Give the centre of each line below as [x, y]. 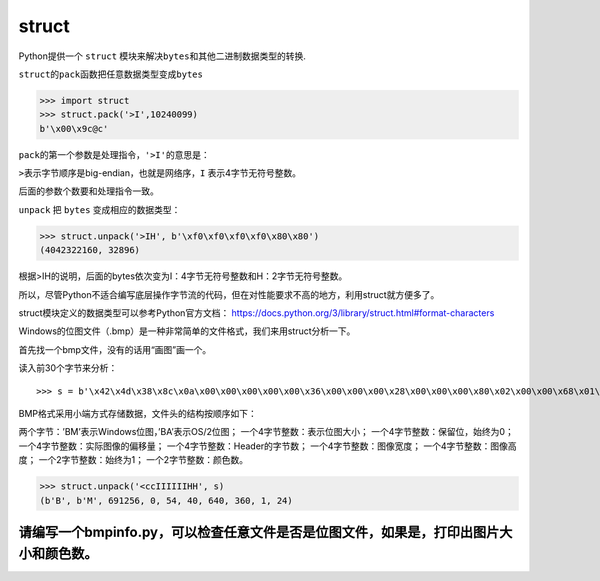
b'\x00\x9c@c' [74, 128]
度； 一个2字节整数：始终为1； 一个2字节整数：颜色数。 [133, 460]
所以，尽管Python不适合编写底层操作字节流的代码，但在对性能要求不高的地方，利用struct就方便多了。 [229, 294]
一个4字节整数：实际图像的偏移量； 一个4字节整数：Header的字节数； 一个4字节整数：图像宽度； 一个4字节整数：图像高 [267, 446]
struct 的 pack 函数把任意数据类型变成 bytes [111, 74]
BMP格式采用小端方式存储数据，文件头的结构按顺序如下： [137, 413]
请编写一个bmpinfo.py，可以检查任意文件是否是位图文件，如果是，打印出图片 [259, 531]
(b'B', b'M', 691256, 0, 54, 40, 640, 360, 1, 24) [166, 500]
